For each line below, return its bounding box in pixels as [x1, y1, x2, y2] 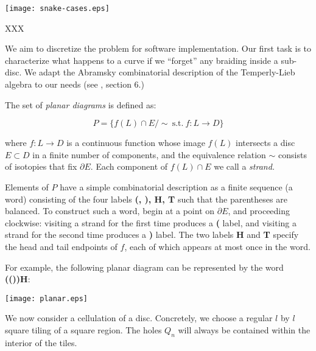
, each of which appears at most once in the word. [124, 240, 311, 252]
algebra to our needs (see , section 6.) [5, 78, 144, 91]
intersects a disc [236, 136, 295, 149]
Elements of [5, 181, 49, 193]
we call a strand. [214, 160, 275, 173]
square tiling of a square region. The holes [5, 324, 162, 336]
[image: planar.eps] [5, 294, 88, 303]
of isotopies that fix [5, 160, 77, 173]
